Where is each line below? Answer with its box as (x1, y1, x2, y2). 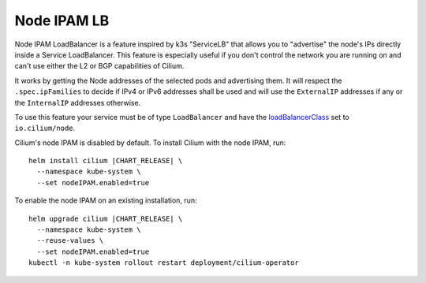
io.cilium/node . (14, 123, 76, 133)
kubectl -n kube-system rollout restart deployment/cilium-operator (28, 259, 299, 267)
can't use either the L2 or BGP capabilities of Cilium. (14, 61, 185, 71)
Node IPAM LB (14, 12, 110, 29)
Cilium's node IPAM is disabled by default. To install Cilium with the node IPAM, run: (14, 138, 286, 147)
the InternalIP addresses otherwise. (14, 98, 141, 107)
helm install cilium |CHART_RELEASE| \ (28, 156, 183, 166)
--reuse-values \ (36, 236, 104, 245)
